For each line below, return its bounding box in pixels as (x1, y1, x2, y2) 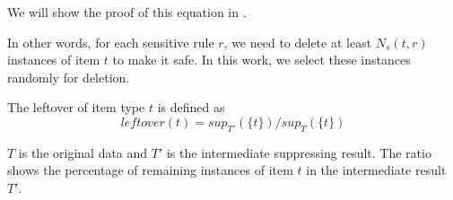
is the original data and (18, 143, 148, 161)
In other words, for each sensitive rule (7, 32, 214, 51)
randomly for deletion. (7, 67, 130, 86)
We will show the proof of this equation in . (7, 3, 247, 21)
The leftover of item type (7, 98, 145, 117)
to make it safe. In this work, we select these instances (112, 50, 411, 69)
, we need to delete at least (223, 32, 372, 51)
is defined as (157, 98, 225, 117)
